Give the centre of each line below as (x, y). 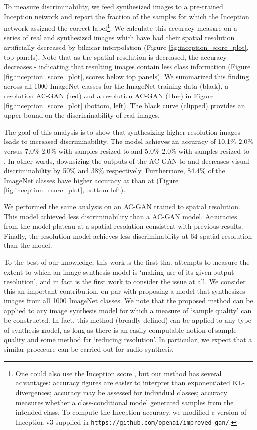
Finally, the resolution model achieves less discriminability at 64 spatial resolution (128, 235)
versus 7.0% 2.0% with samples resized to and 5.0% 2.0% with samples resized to (127, 151)
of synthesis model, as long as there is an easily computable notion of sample (120, 330)
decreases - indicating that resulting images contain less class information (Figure (127, 67)
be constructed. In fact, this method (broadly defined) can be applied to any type (128, 320)
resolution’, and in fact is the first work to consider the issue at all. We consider (125, 281)
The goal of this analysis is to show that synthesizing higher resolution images (122, 131)
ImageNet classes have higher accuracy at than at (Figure (91, 180)
